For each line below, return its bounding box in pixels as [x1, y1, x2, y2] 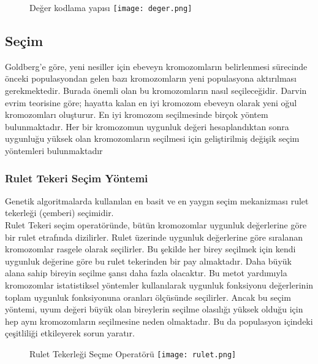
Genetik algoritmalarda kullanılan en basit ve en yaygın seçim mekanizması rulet [5, 194, 309, 207]
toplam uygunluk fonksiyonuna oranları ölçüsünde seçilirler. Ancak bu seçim [5, 290, 291, 303]
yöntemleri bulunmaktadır [5, 144, 103, 157]
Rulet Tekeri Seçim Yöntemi [5, 170, 148, 185]
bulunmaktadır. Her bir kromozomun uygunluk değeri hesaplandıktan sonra [5, 120, 289, 133]
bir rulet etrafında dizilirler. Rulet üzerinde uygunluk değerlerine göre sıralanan [5, 230, 303, 243]
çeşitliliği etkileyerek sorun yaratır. [5, 327, 135, 339]
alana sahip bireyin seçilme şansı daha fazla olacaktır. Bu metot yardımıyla [5, 266, 287, 279]
